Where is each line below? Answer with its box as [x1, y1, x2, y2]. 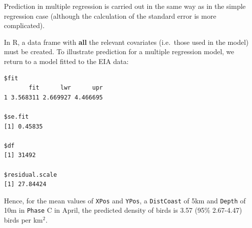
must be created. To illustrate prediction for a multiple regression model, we [4, 46, 234, 57]
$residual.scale [4, 171, 57, 178]
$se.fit [4, 113, 29, 120]
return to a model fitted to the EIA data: [4, 56, 129, 66]
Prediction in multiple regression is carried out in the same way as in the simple [4, 1, 246, 11]
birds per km [4, 215, 43, 225]
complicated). [4, 20, 45, 31]
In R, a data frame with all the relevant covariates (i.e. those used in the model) [4, 36, 249, 47]
